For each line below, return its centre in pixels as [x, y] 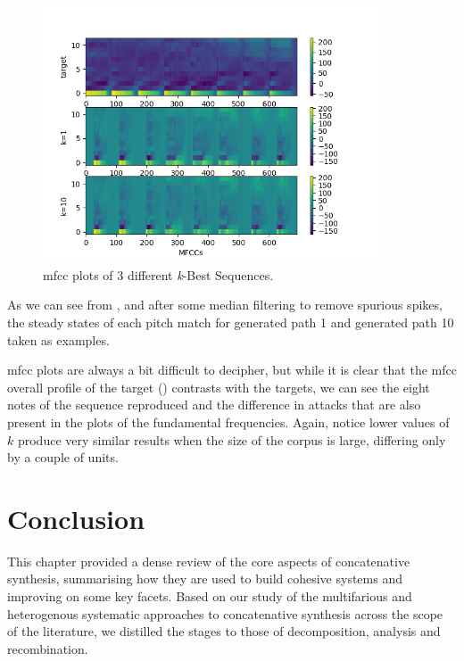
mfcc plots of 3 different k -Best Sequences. [158, 274]
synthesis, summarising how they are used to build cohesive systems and [205, 578]
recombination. [48, 648]
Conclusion [76, 518]
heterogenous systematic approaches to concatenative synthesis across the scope [225, 613]
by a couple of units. [63, 457]
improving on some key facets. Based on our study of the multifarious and [210, 596]
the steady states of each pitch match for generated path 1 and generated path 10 [231, 322]
